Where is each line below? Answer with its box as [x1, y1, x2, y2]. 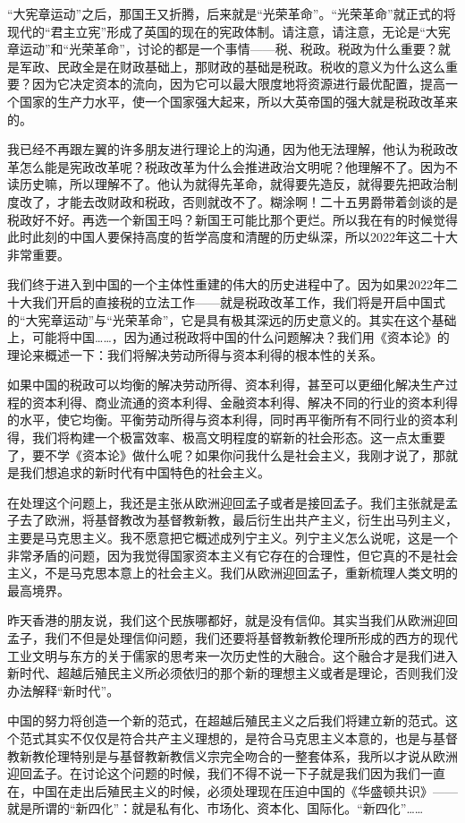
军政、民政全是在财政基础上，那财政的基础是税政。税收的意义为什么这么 [19, 56, 445, 75]
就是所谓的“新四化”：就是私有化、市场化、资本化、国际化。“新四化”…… [7, 799, 424, 818]
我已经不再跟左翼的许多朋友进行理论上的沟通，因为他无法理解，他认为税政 [7, 140, 445, 159]
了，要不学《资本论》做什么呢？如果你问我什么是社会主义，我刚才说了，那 [7, 445, 445, 464]
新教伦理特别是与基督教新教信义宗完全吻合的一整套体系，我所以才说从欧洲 [19, 746, 458, 765]
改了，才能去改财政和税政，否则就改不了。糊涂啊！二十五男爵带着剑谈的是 [19, 192, 458, 210]
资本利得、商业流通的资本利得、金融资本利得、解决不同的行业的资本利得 [31, 392, 458, 411]
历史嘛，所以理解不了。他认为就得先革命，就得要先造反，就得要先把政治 [19, 175, 445, 193]
